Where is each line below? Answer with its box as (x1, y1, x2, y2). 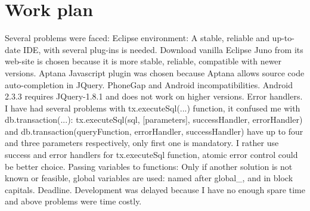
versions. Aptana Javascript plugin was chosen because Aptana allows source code (5, 66, 305, 79)
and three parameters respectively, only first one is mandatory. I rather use (5, 136, 279, 149)
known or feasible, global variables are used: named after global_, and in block (5, 172, 293, 184)
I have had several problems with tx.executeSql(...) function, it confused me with (5, 101, 300, 114)
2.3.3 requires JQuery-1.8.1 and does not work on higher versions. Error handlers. (5, 90, 303, 103)
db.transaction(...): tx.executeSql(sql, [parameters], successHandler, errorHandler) (5, 113, 303, 126)
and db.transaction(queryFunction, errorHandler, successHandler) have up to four (5, 125, 303, 137)
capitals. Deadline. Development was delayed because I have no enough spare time (5, 183, 305, 196)
